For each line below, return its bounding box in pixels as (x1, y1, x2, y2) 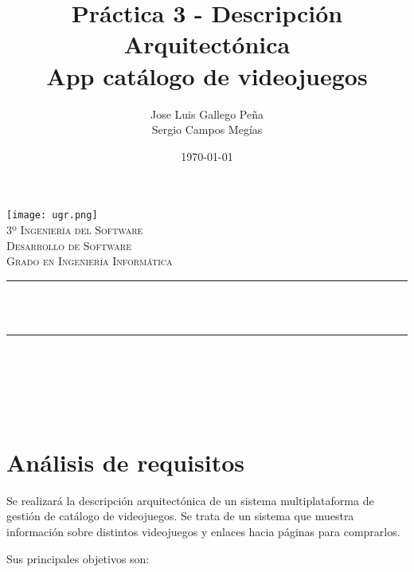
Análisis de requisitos (6, 445, 245, 478)
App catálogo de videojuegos (46, 59, 368, 92)
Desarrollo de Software (6, 237, 131, 253)
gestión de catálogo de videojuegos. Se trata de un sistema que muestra (6, 507, 354, 524)
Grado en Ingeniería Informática (6, 253, 173, 269)
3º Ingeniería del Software (6, 221, 143, 237)
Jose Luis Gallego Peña (150, 105, 264, 122)
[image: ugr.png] (6, 210, 98, 221)
